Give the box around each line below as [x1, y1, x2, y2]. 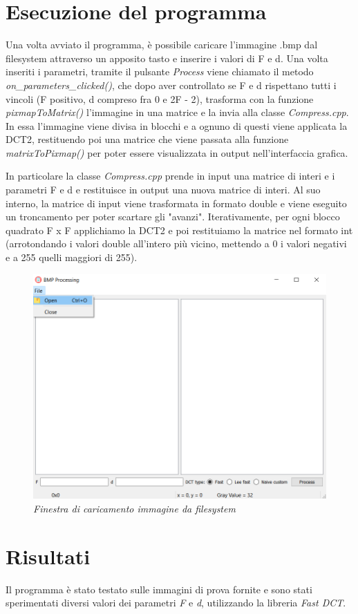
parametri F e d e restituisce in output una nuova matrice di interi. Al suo [6, 182, 321, 197]
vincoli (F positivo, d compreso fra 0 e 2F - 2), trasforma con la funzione [6, 91, 314, 106]
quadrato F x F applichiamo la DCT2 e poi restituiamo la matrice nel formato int [6, 222, 353, 237]
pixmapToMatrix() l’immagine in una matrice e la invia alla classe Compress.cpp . [6, 105, 349, 119]
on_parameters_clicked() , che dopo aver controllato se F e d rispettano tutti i [6, 77, 337, 92]
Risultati [6, 541, 91, 570]
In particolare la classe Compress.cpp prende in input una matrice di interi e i [6, 169, 335, 183]
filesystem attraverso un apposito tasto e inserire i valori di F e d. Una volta [6, 50, 328, 65]
